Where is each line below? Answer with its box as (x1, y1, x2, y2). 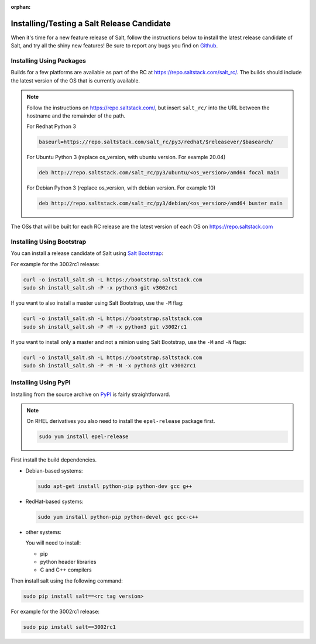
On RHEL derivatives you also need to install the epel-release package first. (26, 418, 215, 425)
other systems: (25, 528, 61, 535)
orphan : (11, 4, 31, 10)
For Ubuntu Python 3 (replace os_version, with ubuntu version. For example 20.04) (26, 154, 226, 161)
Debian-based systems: (25, 467, 83, 474)
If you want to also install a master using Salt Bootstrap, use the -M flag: (11, 299, 184, 306)
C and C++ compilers (40, 566, 92, 573)
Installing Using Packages (11, 57, 86, 65)
